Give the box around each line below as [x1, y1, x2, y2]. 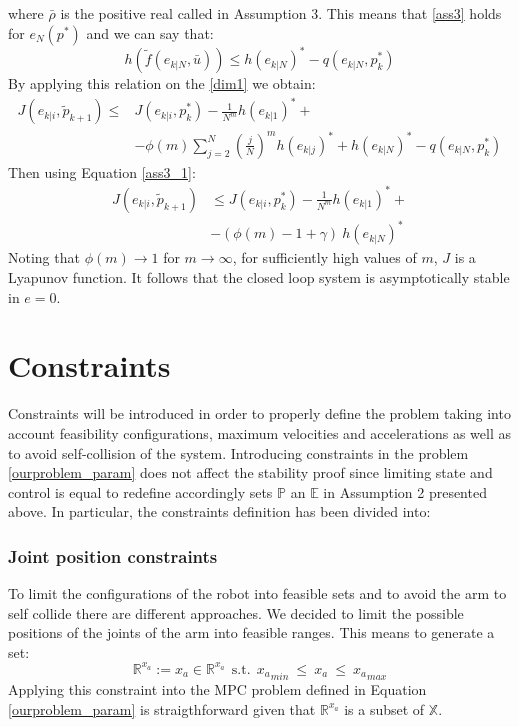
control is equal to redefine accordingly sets [8, 481, 273, 502]
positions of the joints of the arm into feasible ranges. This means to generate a [8, 622, 495, 643]
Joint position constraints [8, 543, 218, 568]
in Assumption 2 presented [323, 481, 487, 502]
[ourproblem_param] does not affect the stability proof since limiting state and [8, 462, 493, 483]
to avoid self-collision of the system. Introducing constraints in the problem [8, 442, 469, 463]
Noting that [8, 247, 80, 268]
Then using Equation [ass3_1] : [8, 161, 196, 182]
